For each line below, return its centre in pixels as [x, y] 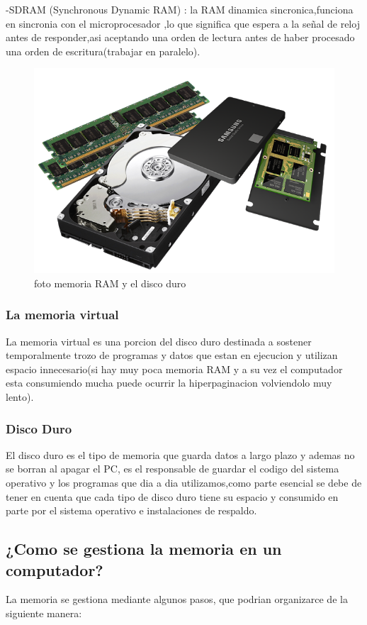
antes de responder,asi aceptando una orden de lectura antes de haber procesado [180, 37]
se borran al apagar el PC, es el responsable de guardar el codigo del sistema [173, 469]
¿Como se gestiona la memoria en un [144, 549]
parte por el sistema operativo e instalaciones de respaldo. [131, 510]
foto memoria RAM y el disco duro [110, 283]
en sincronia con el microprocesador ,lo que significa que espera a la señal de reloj [183, 23]
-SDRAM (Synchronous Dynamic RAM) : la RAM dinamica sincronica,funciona [180, 9]
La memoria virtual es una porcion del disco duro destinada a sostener [159, 341]
